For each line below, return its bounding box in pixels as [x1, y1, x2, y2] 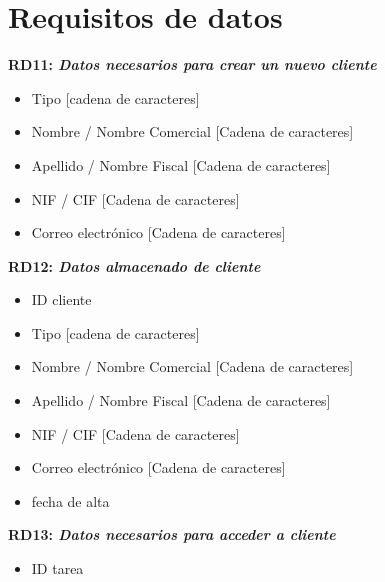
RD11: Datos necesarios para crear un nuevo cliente [8, 54, 377, 75]
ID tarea [31, 558, 84, 579]
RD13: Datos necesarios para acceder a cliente [8, 524, 336, 545]
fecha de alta [31, 490, 110, 511]
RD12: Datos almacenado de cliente [8, 255, 261, 276]
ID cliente [31, 289, 92, 310]
